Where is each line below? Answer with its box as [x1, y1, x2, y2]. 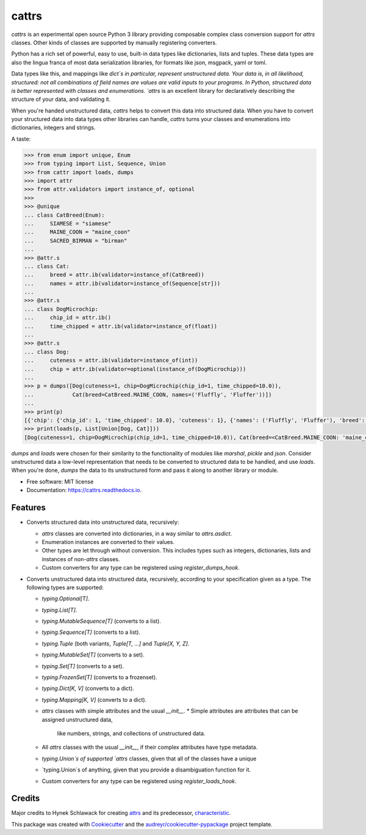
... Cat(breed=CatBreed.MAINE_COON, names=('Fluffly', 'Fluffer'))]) [24, 391, 272, 398]
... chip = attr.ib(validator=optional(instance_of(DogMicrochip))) [24, 366, 246, 372]
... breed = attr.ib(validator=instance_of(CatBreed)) [24, 271, 204, 278]
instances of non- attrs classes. [41, 555, 120, 562]
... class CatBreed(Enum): [24, 212, 105, 218]
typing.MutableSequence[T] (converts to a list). [41, 617, 162, 625]
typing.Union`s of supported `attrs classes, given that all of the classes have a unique [41, 755, 257, 762]
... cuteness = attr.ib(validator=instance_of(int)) [24, 357, 198, 364]
